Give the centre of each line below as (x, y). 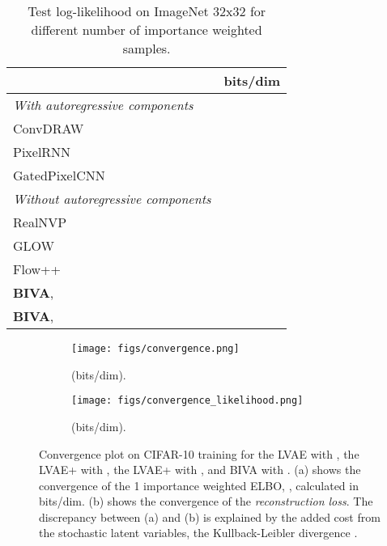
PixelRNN (42, 152)
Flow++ (37, 269)
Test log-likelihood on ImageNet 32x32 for (147, 11)
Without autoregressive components (112, 199)
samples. (147, 48)
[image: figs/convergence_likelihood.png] (187, 401)
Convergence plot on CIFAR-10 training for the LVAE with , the (199, 453)
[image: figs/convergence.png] (155, 349)
